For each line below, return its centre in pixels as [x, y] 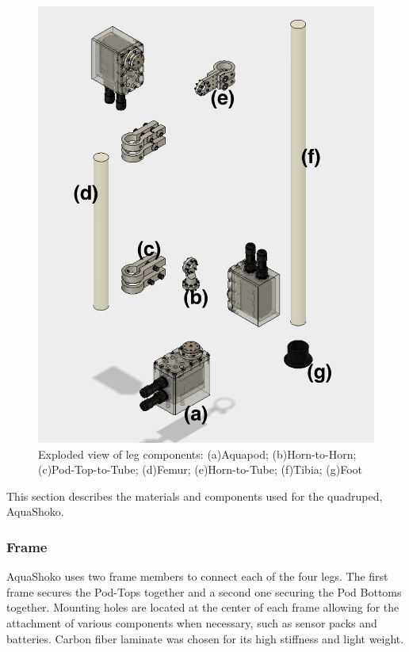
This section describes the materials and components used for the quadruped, [195, 496]
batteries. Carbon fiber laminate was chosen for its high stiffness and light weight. [205, 638]
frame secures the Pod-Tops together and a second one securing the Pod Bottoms [204, 591]
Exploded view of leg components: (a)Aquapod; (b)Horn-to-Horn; [197, 454]
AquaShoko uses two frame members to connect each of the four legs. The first [197, 576]
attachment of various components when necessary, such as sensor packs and [192, 622]
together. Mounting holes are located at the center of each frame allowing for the [203, 607]
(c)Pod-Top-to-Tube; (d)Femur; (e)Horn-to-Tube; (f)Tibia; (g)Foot [201, 469]
